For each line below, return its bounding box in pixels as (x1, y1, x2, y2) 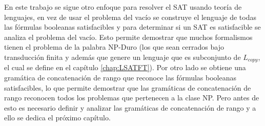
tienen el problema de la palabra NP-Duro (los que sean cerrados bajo (4, 41, 224, 52)
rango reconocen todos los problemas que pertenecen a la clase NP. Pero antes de (4, 92, 259, 103)
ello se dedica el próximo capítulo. (4, 112, 111, 123)
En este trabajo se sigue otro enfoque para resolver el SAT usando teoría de (4, 2, 242, 12)
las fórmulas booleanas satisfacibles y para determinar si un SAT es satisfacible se (4, 22, 261, 32)
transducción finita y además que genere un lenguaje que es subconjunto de (4, 51, 241, 62)
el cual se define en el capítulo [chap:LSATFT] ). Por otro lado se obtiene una (4, 62, 246, 73)
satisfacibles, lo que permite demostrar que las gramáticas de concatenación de (4, 82, 251, 93)
